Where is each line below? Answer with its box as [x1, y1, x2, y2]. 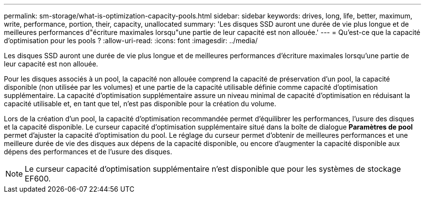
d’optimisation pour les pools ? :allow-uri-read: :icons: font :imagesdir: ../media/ [4, 36, 258, 45]
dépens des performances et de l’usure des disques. [4, 148, 172, 156]
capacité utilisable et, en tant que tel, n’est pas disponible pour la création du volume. [4, 99, 277, 108]
